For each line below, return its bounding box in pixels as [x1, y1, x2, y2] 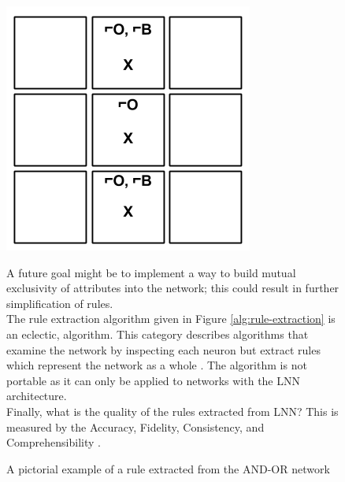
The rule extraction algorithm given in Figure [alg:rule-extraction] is [6, 310, 336, 327]
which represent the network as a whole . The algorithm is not [6, 357, 307, 373]
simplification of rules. [6, 295, 113, 311]
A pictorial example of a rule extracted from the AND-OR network [6, 460, 330, 476]
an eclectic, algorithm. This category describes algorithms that [6, 325, 309, 342]
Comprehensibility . [6, 434, 101, 450]
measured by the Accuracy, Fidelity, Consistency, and [6, 418, 265, 435]
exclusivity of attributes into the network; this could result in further [6, 280, 339, 296]
